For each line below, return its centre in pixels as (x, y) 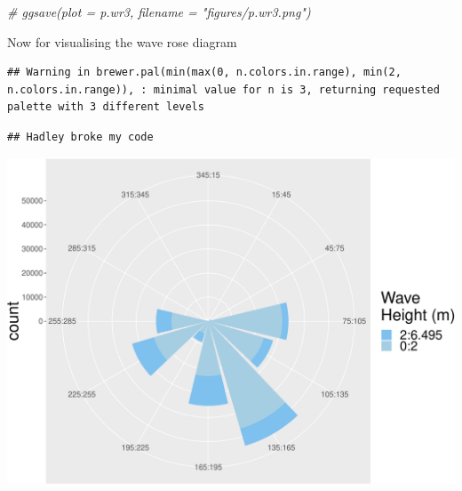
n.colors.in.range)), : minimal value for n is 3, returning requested (223, 89)
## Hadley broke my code (80, 137)
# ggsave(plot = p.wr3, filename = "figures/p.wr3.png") (159, 12)
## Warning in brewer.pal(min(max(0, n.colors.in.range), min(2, (204, 72)
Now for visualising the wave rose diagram (122, 41)
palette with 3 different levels (106, 107)
